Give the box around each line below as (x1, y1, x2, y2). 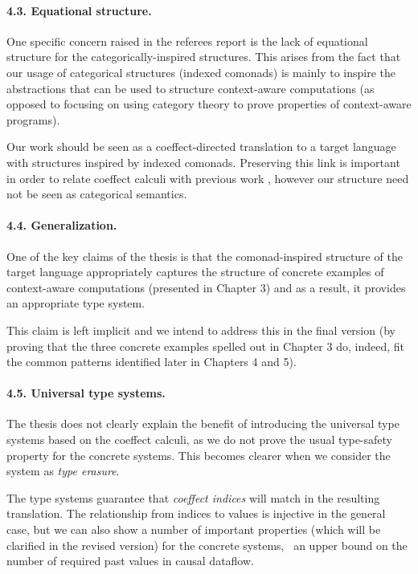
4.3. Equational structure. (6, 2, 152, 18)
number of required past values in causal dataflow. (6, 552, 254, 569)
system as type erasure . (6, 462, 120, 479)
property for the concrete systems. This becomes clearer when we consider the (6, 446, 391, 463)
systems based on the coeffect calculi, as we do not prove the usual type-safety (6, 431, 392, 448)
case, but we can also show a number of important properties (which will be (6, 521, 381, 538)
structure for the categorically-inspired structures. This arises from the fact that (6, 48, 401, 65)
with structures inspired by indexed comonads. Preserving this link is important (6, 153, 400, 170)
